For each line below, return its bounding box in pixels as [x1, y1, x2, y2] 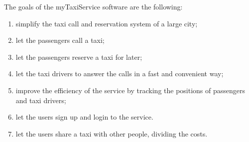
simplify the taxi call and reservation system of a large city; [15, 18, 198, 28]
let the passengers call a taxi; [15, 35, 105, 45]
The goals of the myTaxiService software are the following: [4, 1, 183, 11]
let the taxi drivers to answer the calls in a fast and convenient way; [15, 68, 224, 79]
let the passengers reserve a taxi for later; [15, 51, 142, 62]
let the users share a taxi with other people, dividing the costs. [15, 128, 208, 139]
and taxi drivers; [15, 95, 66, 105]
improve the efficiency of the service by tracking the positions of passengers [15, 85, 246, 95]
